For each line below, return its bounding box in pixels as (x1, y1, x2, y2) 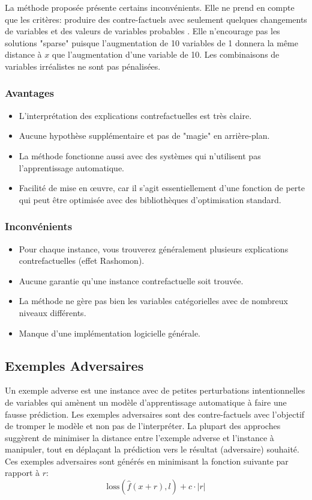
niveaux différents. (19, 306, 86, 319)
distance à (5, 48, 42, 61)
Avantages (5, 85, 54, 100)
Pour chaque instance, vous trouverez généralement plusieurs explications (19, 242, 289, 255)
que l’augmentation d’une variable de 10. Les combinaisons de (52, 48, 280, 61)
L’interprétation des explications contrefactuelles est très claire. (19, 109, 252, 121)
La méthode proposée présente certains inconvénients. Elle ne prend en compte (5, 1, 295, 13)
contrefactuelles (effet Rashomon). (19, 254, 145, 267)
